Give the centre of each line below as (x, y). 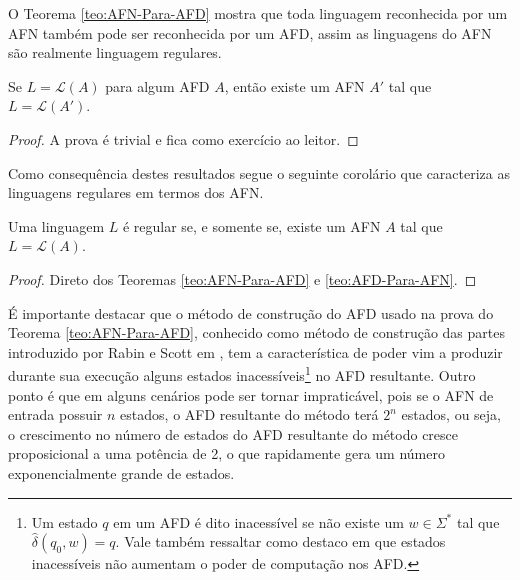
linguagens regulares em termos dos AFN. (136, 192)
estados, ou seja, (451, 414)
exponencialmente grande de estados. (121, 472)
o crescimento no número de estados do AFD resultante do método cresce (233, 433)
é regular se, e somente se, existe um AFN (251, 225)
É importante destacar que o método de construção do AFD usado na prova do (251, 312)
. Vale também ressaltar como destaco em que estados (280, 541)
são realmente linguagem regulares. (115, 52)
